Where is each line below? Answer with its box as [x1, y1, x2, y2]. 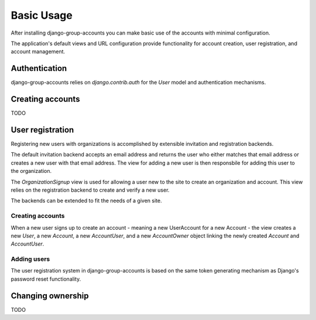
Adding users [11, 255, 50, 263]
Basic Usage [11, 9, 73, 22]
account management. [11, 48, 66, 55]
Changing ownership [11, 291, 89, 301]
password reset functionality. [11, 275, 81, 282]
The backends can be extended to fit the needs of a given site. [11, 197, 162, 205]
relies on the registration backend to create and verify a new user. [11, 186, 170, 193]
